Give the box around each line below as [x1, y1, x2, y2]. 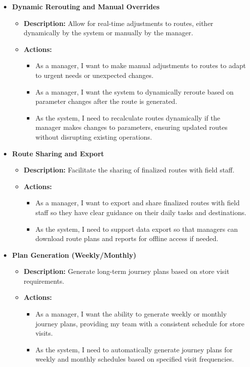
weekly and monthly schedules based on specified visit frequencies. [35, 354, 234, 364]
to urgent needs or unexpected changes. [35, 70, 154, 80]
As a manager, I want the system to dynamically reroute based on [35, 86, 234, 97]
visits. [35, 328, 53, 338]
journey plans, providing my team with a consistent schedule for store [35, 318, 245, 328]
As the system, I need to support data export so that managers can [35, 223, 238, 234]
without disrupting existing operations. [35, 131, 152, 142]
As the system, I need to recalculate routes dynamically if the [35, 112, 220, 122]
